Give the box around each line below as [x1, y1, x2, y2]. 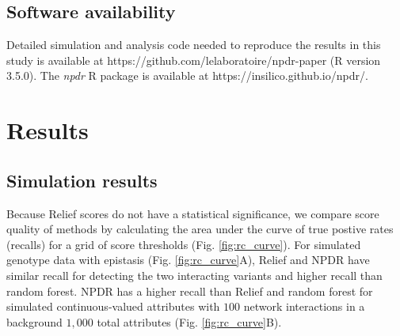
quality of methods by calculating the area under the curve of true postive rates [6, 221, 394, 237]
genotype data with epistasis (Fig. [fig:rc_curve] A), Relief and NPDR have [6, 251, 370, 268]
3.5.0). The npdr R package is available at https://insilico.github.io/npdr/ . [6, 67, 368, 84]
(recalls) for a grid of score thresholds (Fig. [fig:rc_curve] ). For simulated [6, 236, 361, 252]
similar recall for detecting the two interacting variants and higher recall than [6, 266, 383, 283]
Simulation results [6, 168, 158, 192]
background [6, 313, 63, 330]
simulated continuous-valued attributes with [6, 298, 220, 315]
